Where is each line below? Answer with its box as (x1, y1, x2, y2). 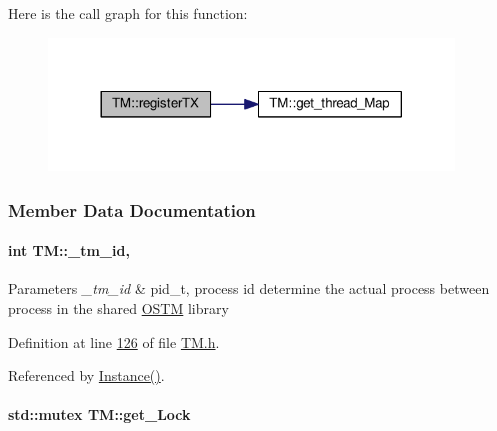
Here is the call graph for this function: (8, 3, 248, 23)
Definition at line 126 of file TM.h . (8, 331, 220, 352)
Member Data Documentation (8, 197, 256, 222)
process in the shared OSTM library (8, 298, 229, 319)
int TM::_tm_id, (8, 240, 130, 261)
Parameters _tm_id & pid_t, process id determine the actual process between (8, 278, 490, 299)
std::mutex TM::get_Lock (8, 404, 191, 425)
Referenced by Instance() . (8, 365, 165, 386)
